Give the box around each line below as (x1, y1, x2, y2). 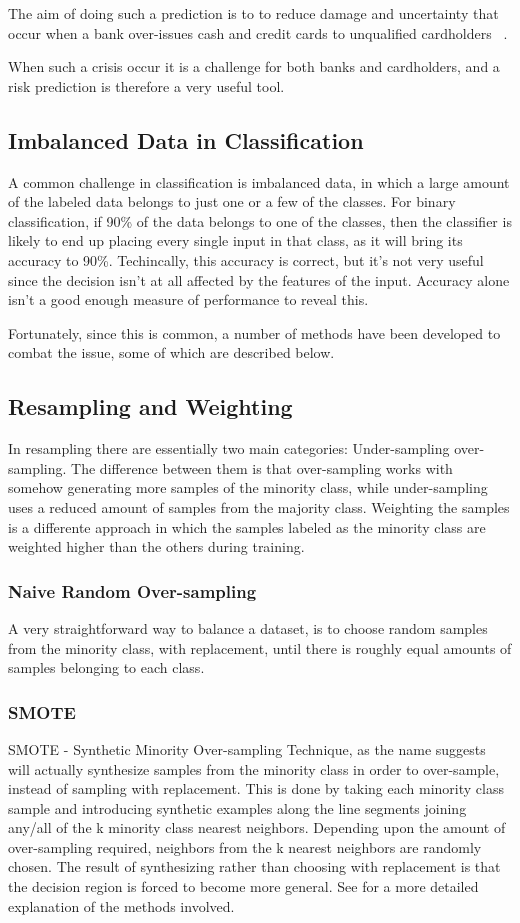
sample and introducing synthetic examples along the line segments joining (8, 797, 467, 818)
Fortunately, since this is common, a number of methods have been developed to (8, 322, 501, 343)
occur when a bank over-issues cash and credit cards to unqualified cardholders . (8, 22, 508, 43)
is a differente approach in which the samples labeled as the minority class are (8, 516, 486, 537)
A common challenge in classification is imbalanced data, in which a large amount (8, 171, 510, 192)
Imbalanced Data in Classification (8, 124, 364, 155)
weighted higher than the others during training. (8, 536, 305, 557)
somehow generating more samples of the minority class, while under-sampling (8, 477, 488, 498)
